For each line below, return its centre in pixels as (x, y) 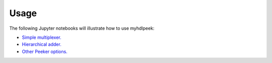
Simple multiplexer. (42, 37)
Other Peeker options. (45, 51)
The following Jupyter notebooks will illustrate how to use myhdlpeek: (82, 28)
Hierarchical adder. (42, 44)
